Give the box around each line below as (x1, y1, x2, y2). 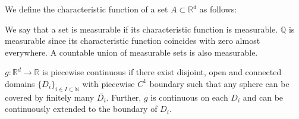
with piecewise (82, 77, 135, 89)
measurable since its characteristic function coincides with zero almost (5, 34, 260, 47)
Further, (111, 91, 141, 103)
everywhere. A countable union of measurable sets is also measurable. (5, 46, 258, 58)
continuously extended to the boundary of (5, 102, 158, 115)
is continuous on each (150, 91, 228, 103)
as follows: (199, 3, 237, 15)
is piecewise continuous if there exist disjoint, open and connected (42, 66, 282, 78)
